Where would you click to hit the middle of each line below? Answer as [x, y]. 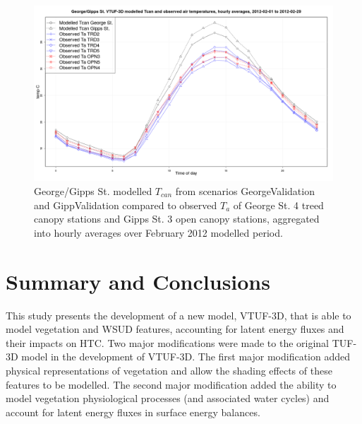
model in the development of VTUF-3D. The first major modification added [186, 357]
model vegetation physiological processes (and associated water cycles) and [168, 398]
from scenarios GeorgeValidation [245, 191]
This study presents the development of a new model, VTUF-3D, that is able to [179, 315]
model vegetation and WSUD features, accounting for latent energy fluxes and [175, 329]
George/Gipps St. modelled [93, 191]
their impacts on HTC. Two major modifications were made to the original [168, 342]
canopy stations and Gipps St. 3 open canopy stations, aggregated [177, 219]
